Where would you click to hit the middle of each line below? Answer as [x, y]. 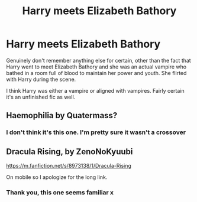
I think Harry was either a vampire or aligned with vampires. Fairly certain [95, 90]
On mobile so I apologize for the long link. [57, 177]
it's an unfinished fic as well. [41, 97]
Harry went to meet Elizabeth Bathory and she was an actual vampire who [96, 67]
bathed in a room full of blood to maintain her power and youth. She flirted [96, 73]
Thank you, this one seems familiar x [60, 192]
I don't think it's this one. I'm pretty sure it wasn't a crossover [96, 132]
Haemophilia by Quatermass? [62, 115]
